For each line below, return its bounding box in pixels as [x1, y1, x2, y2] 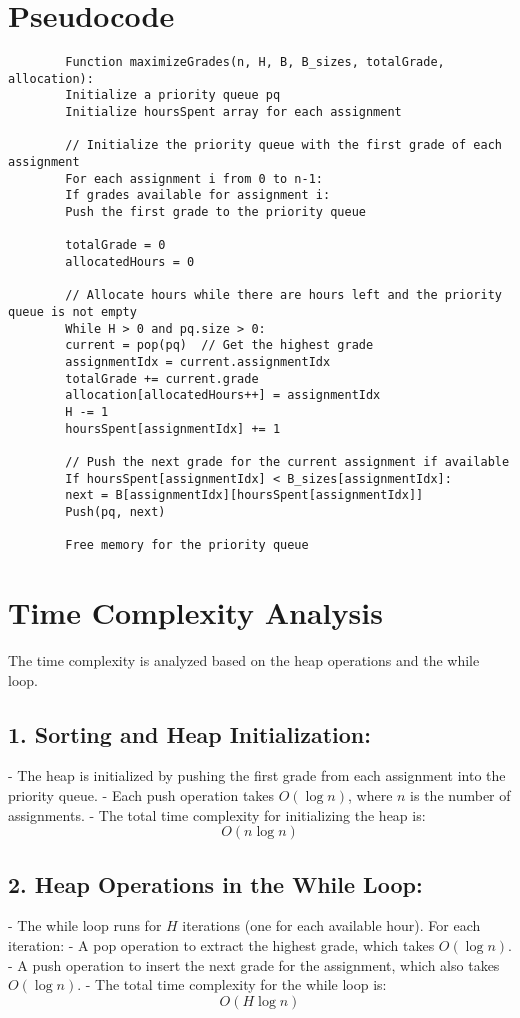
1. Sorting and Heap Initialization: [8, 718, 371, 749]
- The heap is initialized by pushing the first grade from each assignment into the [8, 765, 506, 786]
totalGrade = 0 [65, 238, 166, 253]
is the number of [410, 784, 511, 805]
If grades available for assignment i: [65, 188, 331, 203]
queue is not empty [8, 304, 137, 319]
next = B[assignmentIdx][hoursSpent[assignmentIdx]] [65, 488, 424, 503]
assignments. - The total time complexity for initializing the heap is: [8, 804, 426, 825]
